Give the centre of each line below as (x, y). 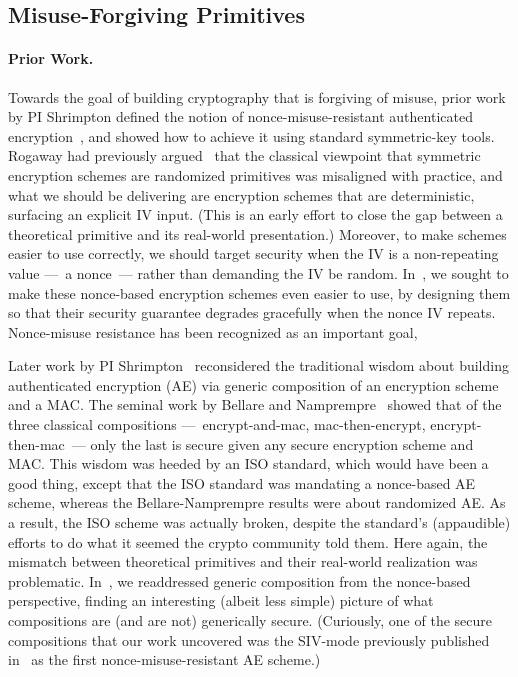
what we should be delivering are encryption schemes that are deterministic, (241, 194)
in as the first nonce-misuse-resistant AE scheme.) (164, 659)
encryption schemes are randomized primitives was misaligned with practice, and (255, 174)
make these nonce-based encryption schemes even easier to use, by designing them (259, 292)
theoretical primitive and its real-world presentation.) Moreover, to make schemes (257, 233)
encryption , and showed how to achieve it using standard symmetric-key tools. (251, 135)
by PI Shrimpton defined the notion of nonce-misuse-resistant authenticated (240, 116)
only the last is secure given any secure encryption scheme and (282, 443)
